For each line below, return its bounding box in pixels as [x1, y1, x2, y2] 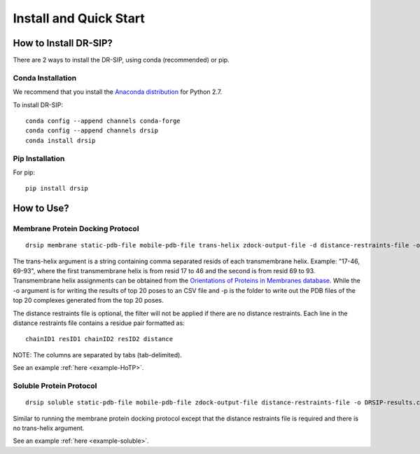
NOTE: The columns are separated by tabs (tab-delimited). [13, 350, 182, 359]
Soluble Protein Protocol [13, 380, 97, 390]
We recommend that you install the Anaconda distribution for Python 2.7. [13, 88, 223, 96]
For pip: [13, 168, 35, 177]
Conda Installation [13, 73, 77, 83]
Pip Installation [13, 153, 65, 163]
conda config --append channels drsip [25, 127, 159, 135]
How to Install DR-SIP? [13, 37, 113, 49]
